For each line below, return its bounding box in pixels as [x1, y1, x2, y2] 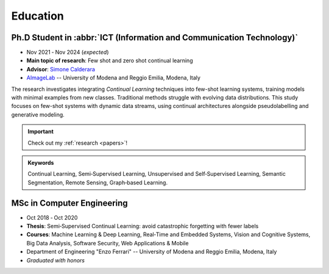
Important [27, 128, 54, 135]
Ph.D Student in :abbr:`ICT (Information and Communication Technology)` [11, 32, 299, 43]
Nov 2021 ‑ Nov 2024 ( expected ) [26, 49, 109, 56]
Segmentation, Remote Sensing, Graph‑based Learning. [27, 179, 168, 186]
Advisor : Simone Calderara [26, 65, 96, 73]
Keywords [27, 159, 54, 166]
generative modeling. [11, 110, 65, 118]
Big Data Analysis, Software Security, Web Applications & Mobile [26, 239, 189, 247]
